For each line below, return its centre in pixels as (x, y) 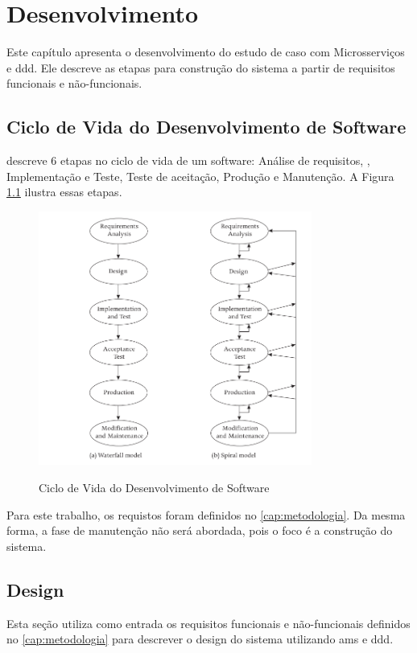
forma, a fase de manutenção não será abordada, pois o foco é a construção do (200, 530)
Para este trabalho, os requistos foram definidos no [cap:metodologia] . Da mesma (206, 514)
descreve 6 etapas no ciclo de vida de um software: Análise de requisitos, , (188, 160)
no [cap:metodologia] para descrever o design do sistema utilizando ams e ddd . (200, 639)
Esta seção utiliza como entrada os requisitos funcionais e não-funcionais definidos (208, 623)
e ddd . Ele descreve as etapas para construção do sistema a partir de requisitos (201, 67)
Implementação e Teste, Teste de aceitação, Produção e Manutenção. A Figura (200, 176)
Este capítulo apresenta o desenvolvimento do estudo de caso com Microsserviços (206, 52)
